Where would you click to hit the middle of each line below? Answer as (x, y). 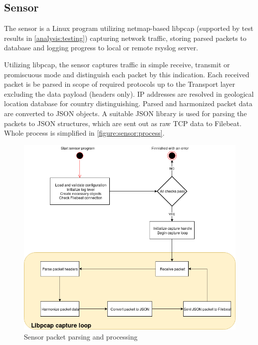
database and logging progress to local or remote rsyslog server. (101, 48)
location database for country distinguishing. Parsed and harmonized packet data (128, 103)
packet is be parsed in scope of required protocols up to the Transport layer (120, 84)
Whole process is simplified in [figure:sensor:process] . (84, 133)
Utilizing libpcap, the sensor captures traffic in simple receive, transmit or (117, 64)
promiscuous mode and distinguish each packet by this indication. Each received (127, 74)
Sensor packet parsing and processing (81, 336)
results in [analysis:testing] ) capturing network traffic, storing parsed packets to (125, 38)
